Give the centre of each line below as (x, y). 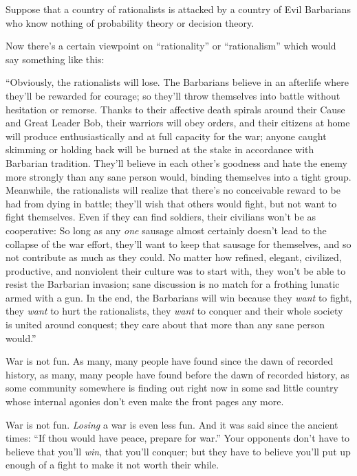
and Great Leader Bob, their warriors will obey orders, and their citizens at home (178, 123)
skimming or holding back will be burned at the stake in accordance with (160, 149)
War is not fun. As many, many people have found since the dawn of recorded (170, 361)
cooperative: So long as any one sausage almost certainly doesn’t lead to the (166, 230)
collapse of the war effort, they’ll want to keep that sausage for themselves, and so (178, 243)
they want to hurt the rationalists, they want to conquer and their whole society (174, 311)
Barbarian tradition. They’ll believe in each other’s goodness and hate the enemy (176, 162)
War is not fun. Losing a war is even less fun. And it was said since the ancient (172, 424)
